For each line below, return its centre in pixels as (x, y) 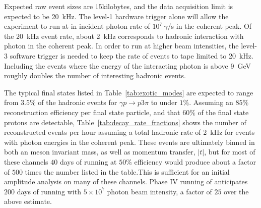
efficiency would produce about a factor (195, 161)
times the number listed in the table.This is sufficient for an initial (127, 171)
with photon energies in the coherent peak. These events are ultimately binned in (129, 142)
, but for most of (230, 152)
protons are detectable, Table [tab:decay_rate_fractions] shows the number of (125, 122)
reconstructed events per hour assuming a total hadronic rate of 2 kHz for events (129, 132)
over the (236, 191)
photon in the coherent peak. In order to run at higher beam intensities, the (121, 46)
